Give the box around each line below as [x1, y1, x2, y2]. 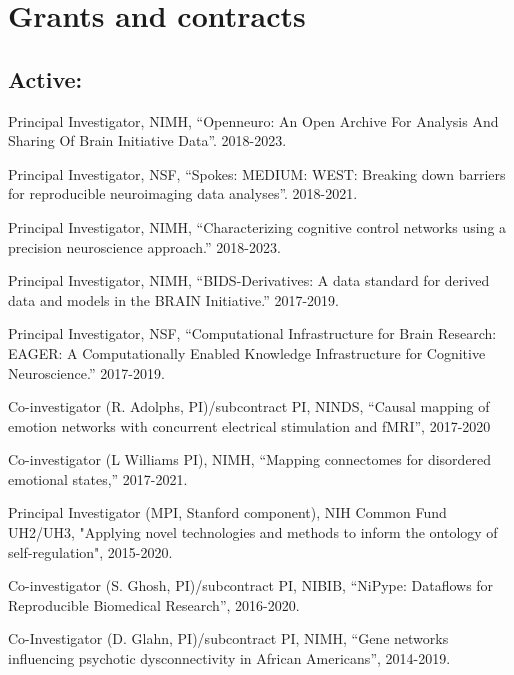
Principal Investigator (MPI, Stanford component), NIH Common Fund [8, 502, 447, 523]
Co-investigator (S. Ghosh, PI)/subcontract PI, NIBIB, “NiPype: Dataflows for [8, 575, 494, 596]
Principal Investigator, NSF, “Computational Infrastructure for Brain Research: [8, 323, 497, 344]
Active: [8, 63, 83, 94]
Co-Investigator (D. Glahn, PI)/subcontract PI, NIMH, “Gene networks [8, 628, 449, 649]
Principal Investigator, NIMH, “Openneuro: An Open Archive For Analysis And [8, 110, 499, 131]
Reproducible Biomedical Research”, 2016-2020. [8, 594, 300, 615]
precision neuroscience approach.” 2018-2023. [8, 236, 281, 257]
